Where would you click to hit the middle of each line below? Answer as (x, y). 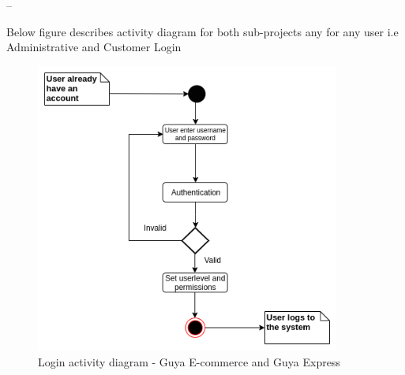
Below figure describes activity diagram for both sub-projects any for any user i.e (202, 31)
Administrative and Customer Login (94, 47)
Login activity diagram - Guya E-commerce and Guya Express (189, 361)
